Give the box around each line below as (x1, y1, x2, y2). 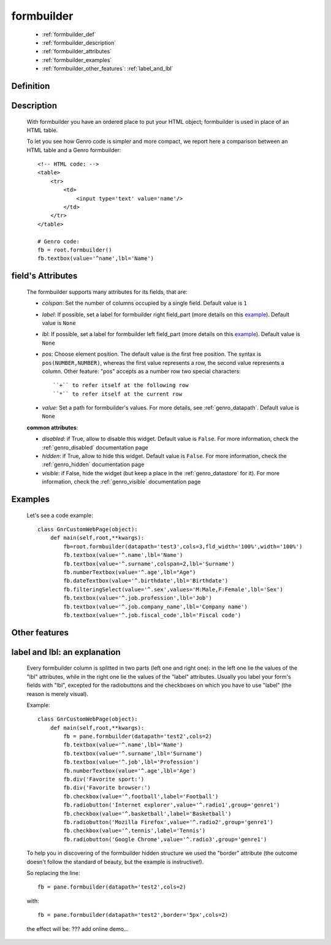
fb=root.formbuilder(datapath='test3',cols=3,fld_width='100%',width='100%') (63, 543, 303, 550)
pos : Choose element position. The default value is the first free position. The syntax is (42, 350, 262, 358)
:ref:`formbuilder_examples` (42, 56, 112, 64)
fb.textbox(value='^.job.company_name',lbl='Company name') (63, 603, 248, 610)
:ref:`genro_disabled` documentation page (42, 443, 148, 451)
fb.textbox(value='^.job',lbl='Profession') (63, 759, 199, 766)
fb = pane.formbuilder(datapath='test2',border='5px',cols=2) (37, 911, 229, 919)
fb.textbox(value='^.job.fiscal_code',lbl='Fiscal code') (63, 611, 242, 619)
